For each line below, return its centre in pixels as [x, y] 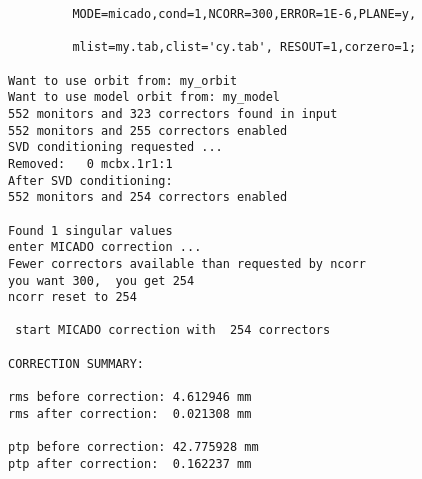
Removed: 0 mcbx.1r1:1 [90, 163]
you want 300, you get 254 [101, 280]
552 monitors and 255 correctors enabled [148, 130]
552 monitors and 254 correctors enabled [148, 197]
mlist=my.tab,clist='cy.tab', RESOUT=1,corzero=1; [244, 47]
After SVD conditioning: [90, 180]
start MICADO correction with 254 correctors [173, 330]
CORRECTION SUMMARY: [76, 363]
